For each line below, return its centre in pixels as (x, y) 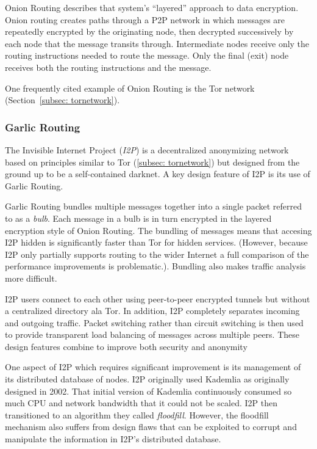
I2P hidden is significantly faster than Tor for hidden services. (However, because (156, 242)
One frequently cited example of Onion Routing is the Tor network (130, 88)
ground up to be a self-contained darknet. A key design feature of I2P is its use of (158, 174)
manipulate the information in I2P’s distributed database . (113, 439)
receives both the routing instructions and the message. (108, 67)
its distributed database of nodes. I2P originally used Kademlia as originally (147, 379)
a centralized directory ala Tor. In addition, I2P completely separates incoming (152, 311)
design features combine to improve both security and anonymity (126, 346)
